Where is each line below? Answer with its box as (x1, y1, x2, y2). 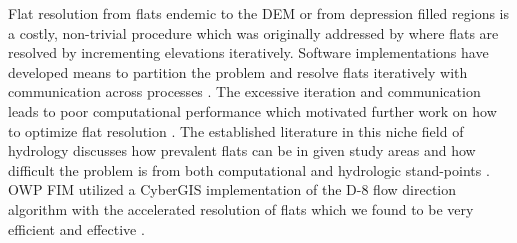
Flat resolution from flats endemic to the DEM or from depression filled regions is (8, 3, 510, 23)
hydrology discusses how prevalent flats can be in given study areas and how (8, 140, 476, 161)
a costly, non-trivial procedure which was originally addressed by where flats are (8, 22, 499, 43)
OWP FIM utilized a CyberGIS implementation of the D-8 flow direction (8, 179, 456, 200)
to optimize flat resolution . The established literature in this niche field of (8, 120, 464, 141)
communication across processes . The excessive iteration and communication (8, 81, 481, 102)
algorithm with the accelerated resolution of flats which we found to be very (8, 198, 474, 219)
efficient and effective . (8, 218, 145, 239)
